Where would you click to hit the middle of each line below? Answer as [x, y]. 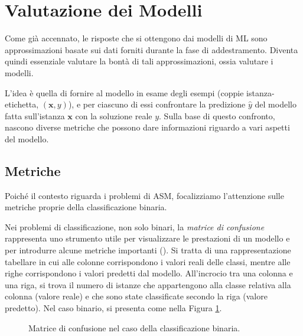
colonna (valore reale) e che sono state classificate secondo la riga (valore [136, 296]
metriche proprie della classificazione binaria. [86, 207]
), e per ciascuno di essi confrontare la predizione [157, 104]
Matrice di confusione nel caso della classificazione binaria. [134, 327]
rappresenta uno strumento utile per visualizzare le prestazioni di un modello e [147, 238]
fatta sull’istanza [35, 115]
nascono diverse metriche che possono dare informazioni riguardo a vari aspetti [147, 127]
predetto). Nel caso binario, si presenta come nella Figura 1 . [113, 308]
